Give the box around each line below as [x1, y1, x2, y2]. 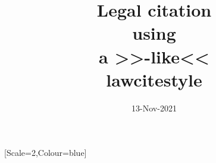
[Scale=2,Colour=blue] [4, 146, 87, 159]
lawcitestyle [106, 67, 202, 91]
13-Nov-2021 [132, 101, 177, 114]
